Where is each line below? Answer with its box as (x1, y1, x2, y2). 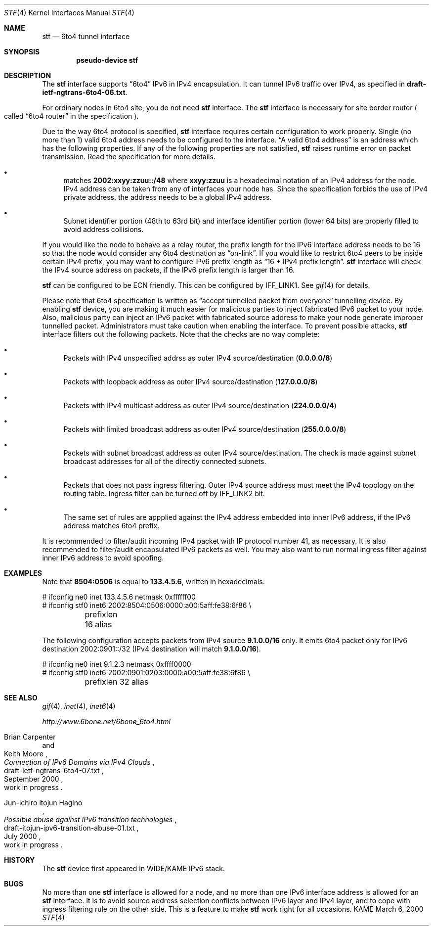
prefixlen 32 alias (85, 677, 149, 687)
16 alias (85, 619, 112, 629)
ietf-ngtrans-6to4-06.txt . (42, 88, 128, 96)
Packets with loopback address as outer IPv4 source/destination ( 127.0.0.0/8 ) (63, 377, 318, 386)
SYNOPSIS (4, 47, 40, 56)
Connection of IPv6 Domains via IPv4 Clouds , (4, 758, 155, 766)
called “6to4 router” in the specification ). (4, 112, 139, 120)
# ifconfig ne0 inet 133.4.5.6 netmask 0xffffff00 (42, 593, 196, 601)
